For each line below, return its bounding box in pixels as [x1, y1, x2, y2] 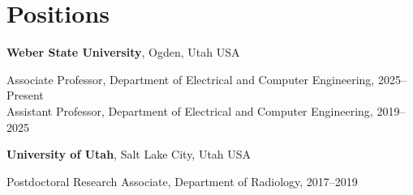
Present [6, 87, 44, 104]
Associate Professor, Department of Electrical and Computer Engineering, [6, 70, 375, 87]
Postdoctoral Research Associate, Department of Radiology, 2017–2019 [6, 172, 358, 189]
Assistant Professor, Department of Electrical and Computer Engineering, [6, 102, 373, 119]
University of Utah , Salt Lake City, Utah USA [6, 146, 252, 163]
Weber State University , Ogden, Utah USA [6, 44, 240, 61]
